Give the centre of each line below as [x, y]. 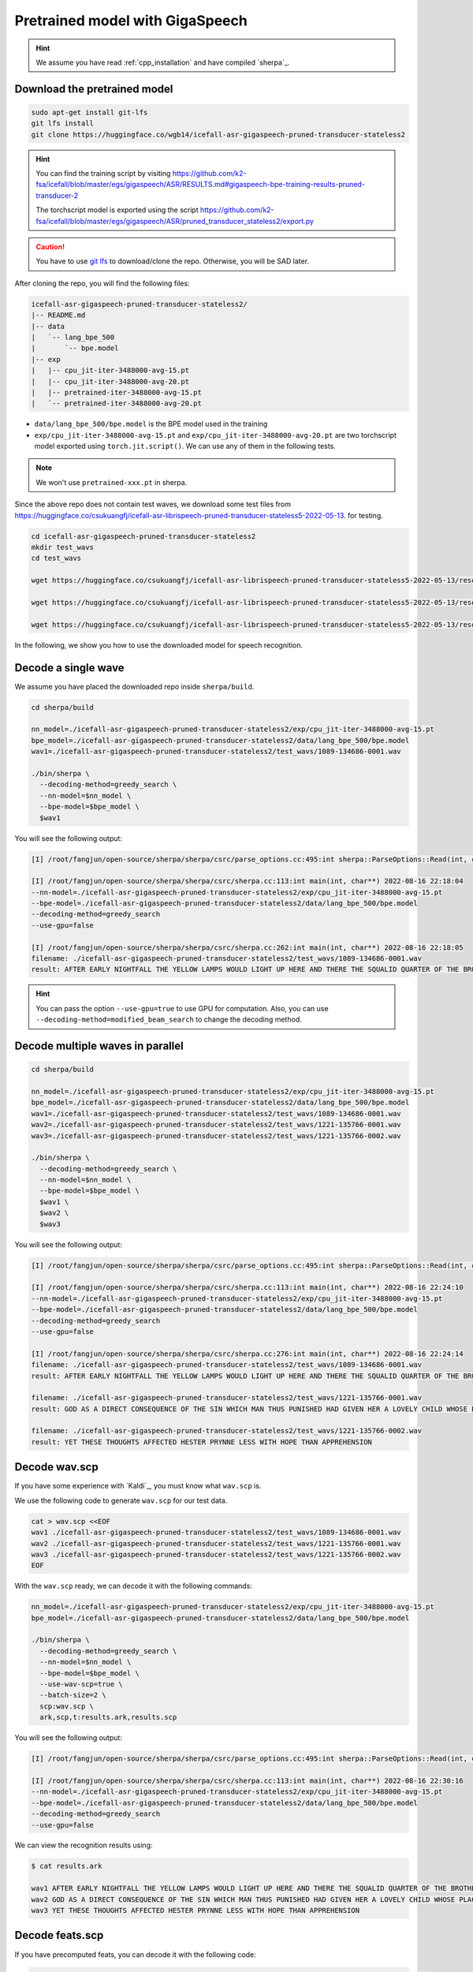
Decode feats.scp [59, 1935]
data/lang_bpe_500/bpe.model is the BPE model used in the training [151, 424]
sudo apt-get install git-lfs [89, 112]
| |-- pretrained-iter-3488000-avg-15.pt [117, 392]
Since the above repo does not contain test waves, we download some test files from [153, 504]
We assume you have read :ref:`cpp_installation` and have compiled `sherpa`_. [163, 62]
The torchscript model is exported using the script [117, 210]
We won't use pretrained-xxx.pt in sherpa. [112, 482]
